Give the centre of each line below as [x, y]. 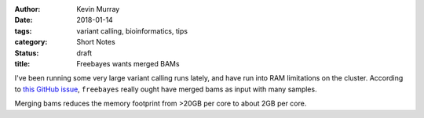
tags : [23, 30]
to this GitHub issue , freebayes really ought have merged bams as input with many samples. [166, 89]
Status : [27, 53]
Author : [27, 9]
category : [31, 42]
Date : [24, 20]
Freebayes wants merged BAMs [128, 63]
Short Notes [96, 42]
